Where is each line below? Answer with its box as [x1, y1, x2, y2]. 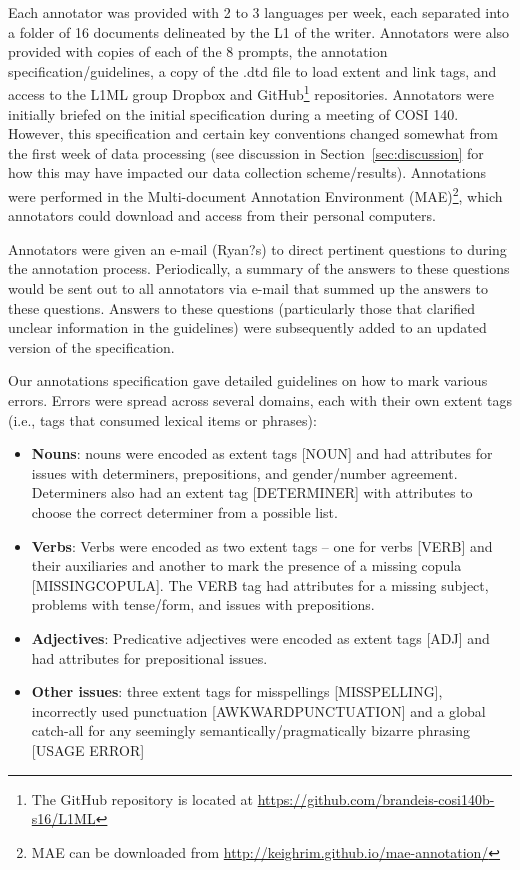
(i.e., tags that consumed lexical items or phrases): [8, 409, 317, 430]
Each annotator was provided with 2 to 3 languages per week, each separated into [8, 2, 510, 22]
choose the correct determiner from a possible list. [31, 501, 338, 522]
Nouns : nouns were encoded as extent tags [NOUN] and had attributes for [31, 443, 493, 464]
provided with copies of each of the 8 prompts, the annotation [8, 41, 388, 62]
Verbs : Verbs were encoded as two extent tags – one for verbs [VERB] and [31, 535, 493, 556]
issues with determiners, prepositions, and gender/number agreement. [31, 462, 458, 483]
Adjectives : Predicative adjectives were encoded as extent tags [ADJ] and [31, 627, 490, 648]
